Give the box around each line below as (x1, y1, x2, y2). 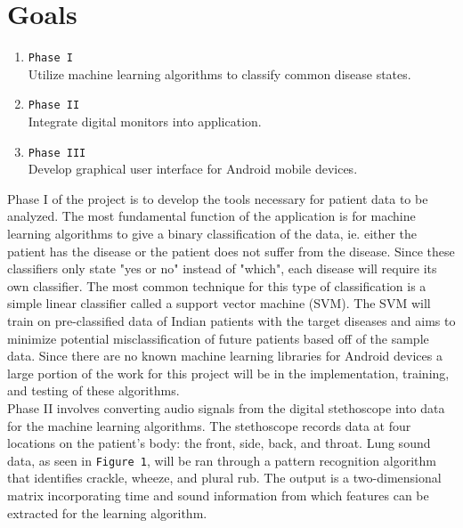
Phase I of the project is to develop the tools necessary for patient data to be (7, 189, 428, 207)
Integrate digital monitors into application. (28, 112, 262, 131)
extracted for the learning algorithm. (7, 503, 207, 522)
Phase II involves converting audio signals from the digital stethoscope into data (7, 399, 445, 417)
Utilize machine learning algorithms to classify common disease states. (28, 64, 411, 83)
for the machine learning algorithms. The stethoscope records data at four (7, 416, 411, 435)
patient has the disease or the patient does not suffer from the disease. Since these (7, 241, 455, 260)
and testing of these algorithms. (7, 381, 180, 400)
